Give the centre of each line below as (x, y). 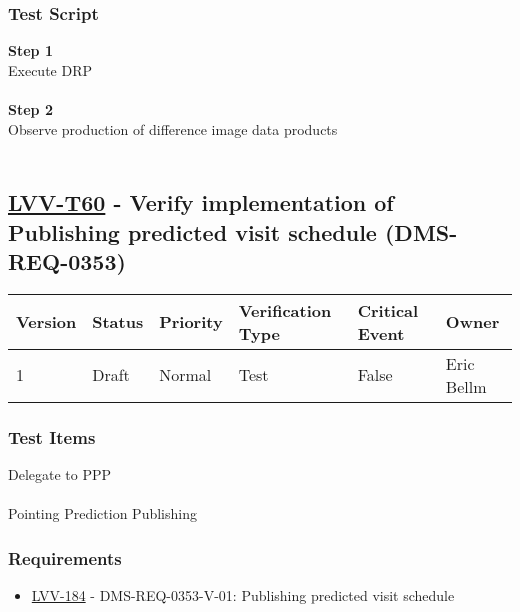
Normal (185, 375)
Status (118, 322)
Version (46, 322)
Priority (191, 322)
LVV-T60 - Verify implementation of (201, 202)
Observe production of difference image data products (173, 128)
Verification (285, 310)
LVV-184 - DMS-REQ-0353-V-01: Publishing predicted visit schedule (243, 594)
